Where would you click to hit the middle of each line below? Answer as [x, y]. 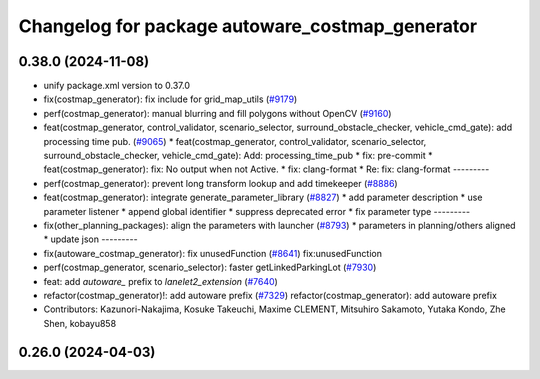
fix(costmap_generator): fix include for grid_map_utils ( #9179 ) [170, 99]
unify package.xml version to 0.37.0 [116, 86]
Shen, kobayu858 [80, 323]
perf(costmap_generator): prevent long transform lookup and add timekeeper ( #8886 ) [221, 183]
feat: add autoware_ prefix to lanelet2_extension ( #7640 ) [161, 281]
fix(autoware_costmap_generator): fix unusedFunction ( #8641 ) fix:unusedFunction [212, 253]
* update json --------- [91, 239]
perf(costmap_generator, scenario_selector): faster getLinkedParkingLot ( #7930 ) [210, 267]
